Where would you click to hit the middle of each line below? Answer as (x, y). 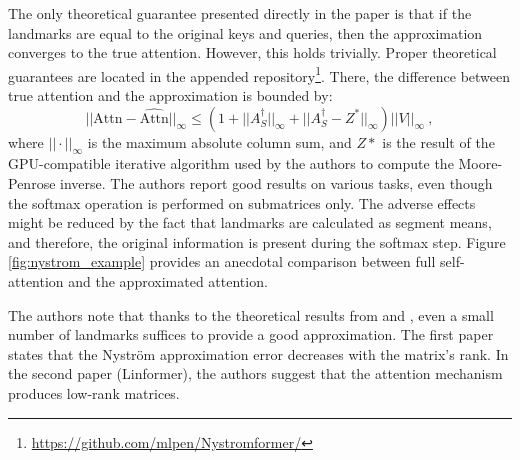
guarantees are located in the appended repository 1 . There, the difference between (259, 74)
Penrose (32, 183)
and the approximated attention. (168, 280)
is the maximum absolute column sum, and (219, 141)
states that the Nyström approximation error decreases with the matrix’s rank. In (258, 353)
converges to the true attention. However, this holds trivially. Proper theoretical (252, 52)
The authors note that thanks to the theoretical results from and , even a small (251, 314)
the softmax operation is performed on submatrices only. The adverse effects (242, 202)
